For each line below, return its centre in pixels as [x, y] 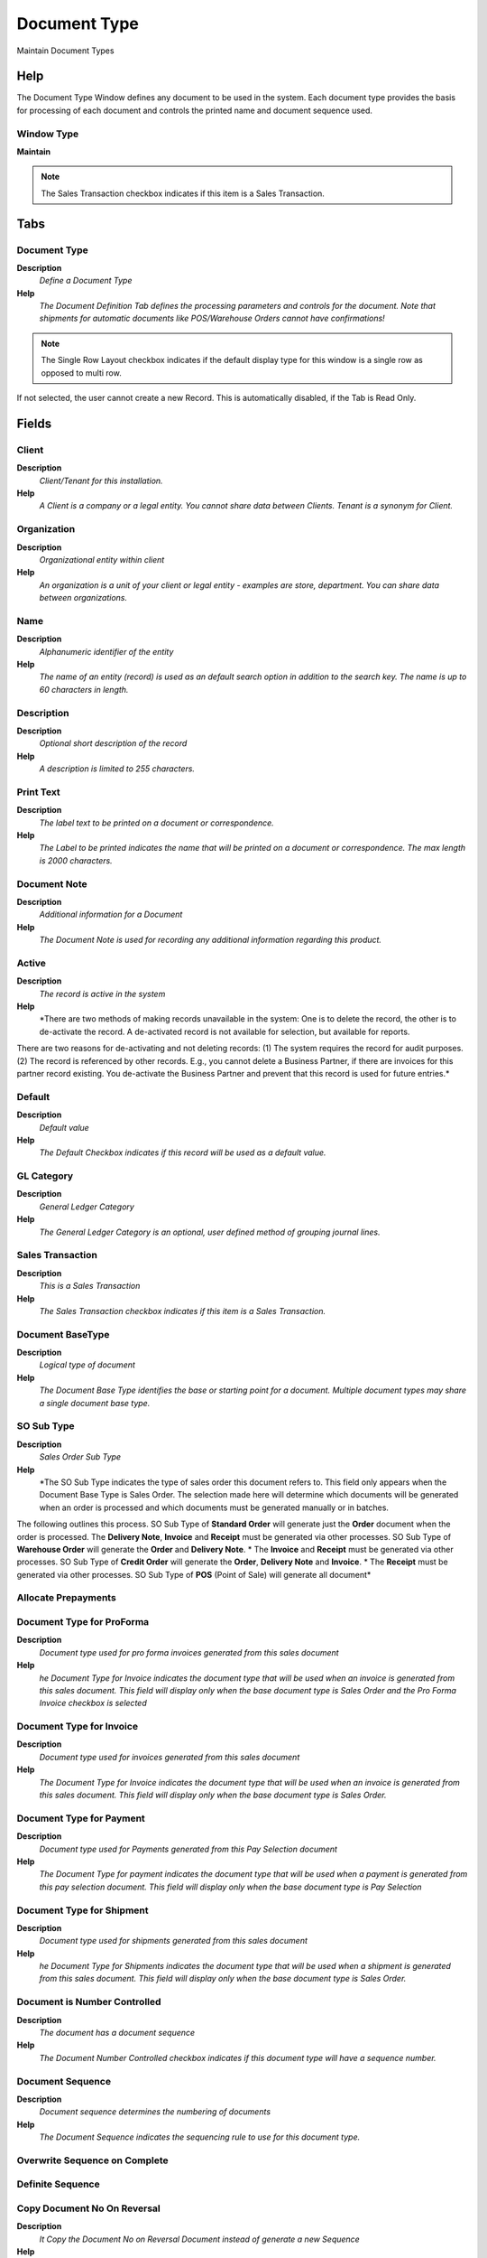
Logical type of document [87, 1365]
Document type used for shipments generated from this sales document [174, 1941]
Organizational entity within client [102, 559]
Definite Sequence [58, 2184]
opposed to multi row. [81, 373]
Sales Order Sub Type [80, 1457]
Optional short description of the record [113, 743]
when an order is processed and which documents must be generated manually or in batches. [214, 1507]
